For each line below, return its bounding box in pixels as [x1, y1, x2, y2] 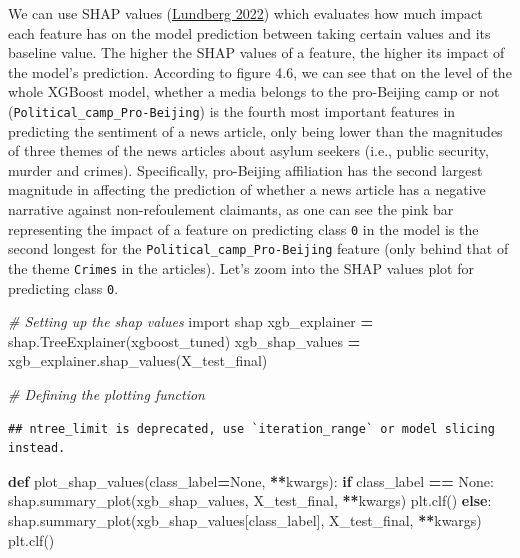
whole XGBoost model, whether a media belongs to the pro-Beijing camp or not [8, 81, 500, 102]
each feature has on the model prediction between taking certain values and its [8, 22, 491, 43]
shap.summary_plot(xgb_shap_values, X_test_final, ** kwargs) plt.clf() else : [8, 490, 492, 511]
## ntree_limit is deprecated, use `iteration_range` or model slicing [8, 421, 495, 436]
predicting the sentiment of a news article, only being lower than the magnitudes [8, 120, 503, 141]
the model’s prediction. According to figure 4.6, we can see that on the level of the [8, 61, 512, 82]
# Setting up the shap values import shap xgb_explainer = [8, 311, 373, 332]
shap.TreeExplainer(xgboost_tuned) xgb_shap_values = [8, 330, 361, 351]
